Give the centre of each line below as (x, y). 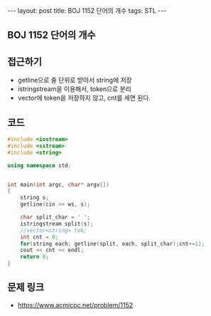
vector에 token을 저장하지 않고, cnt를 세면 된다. (84, 98)
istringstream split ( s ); (57, 223)
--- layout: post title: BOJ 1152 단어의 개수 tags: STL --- (87, 11)
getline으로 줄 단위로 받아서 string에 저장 (75, 80)
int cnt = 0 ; (39, 237)
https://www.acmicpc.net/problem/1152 (75, 305)
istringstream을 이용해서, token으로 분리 (74, 89)
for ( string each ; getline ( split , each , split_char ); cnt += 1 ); (112, 243)
